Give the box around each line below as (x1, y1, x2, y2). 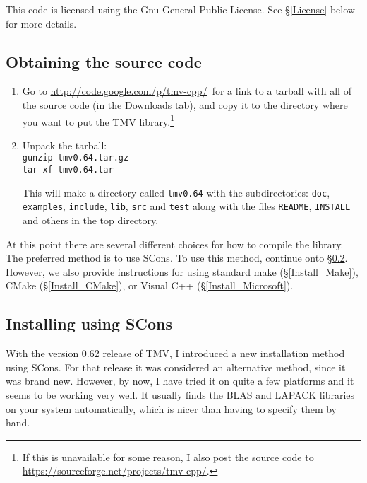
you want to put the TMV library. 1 (22, 112, 174, 129)
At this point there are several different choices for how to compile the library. (6, 236, 344, 251)
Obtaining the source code (6, 50, 202, 72)
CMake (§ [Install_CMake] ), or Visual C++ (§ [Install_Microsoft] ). (6, 278, 294, 293)
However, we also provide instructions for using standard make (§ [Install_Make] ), (6, 264, 359, 279)
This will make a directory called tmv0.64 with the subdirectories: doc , (22, 185, 330, 199)
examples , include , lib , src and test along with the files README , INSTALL (22, 199, 351, 214)
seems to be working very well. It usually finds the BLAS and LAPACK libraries (6, 388, 355, 402)
